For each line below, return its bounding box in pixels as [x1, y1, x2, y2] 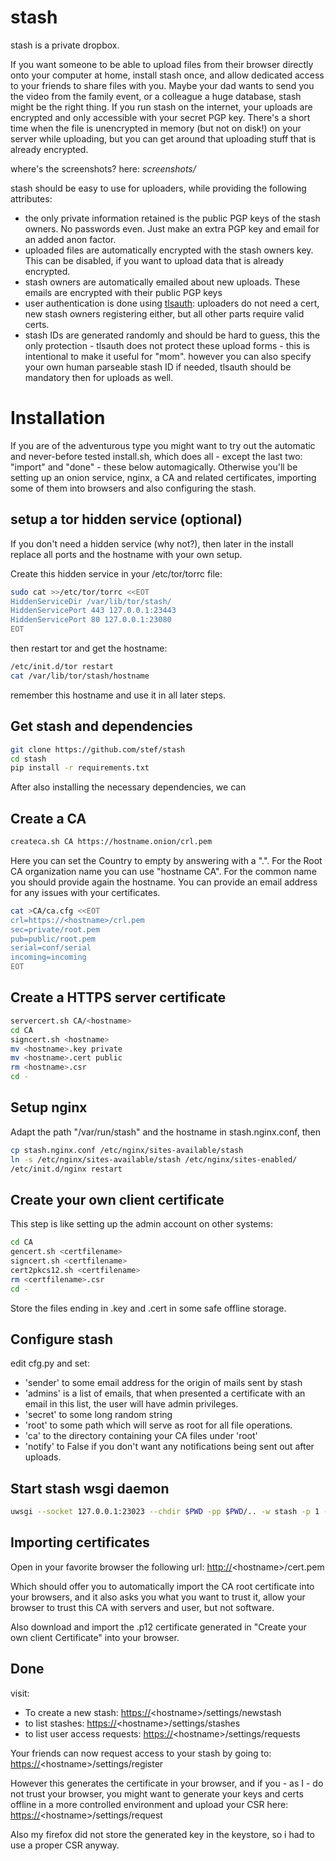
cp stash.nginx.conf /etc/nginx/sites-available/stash [10, 1145, 244, 1155]
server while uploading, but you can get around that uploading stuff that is [10, 132, 317, 145]
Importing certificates [10, 1534, 150, 1551]
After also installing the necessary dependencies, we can [10, 781, 247, 793]
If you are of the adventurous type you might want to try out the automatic [10, 439, 316, 451]
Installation [10, 407, 106, 430]
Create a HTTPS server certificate [10, 989, 227, 1006]
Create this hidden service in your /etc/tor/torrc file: [10, 567, 223, 580]
